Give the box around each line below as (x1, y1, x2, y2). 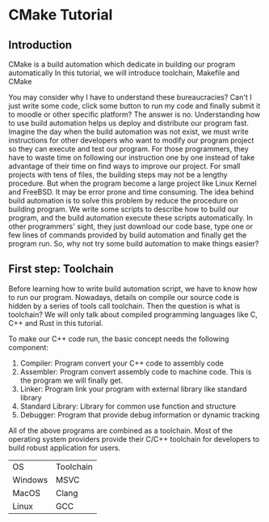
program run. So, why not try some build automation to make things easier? (8, 239, 259, 248)
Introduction (8, 38, 73, 52)
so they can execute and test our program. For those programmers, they (8, 144, 249, 153)
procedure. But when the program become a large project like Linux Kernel (8, 178, 257, 188)
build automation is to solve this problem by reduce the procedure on (8, 196, 238, 205)
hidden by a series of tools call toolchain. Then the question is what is (8, 301, 241, 310)
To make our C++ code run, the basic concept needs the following (8, 334, 229, 344)
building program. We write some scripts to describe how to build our (8, 204, 240, 214)
